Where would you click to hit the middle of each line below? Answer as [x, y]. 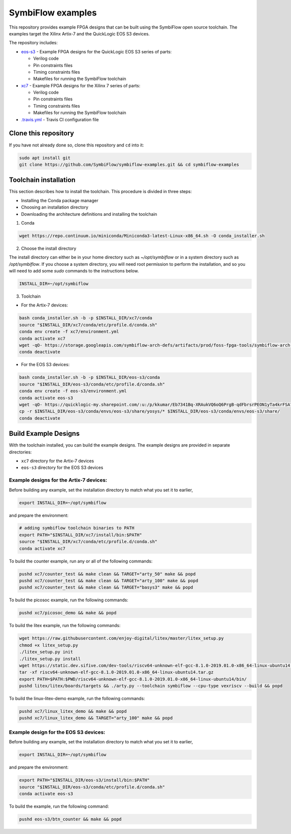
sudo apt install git [45, 158]
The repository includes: [33, 43]
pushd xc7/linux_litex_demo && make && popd [73, 711]
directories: [20, 452]
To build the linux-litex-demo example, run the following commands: [77, 699]
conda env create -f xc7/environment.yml [69, 332]
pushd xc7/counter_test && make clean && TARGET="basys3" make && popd [106, 587]
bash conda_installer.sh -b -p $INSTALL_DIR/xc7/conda [86, 318]
